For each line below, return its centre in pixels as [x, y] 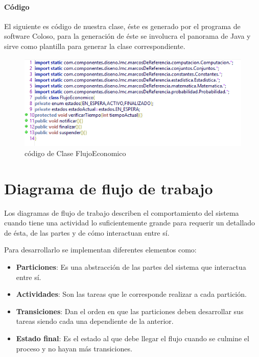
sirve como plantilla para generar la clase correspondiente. [95, 46]
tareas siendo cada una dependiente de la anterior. [95, 321]
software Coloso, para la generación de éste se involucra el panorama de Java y [127, 36]
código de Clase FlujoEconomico [75, 153]
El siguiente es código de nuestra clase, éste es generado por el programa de [122, 26]
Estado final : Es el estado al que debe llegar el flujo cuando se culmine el [133, 338]
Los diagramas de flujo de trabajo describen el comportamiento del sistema [122, 212]
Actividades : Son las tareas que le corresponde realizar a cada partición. [131, 294]
